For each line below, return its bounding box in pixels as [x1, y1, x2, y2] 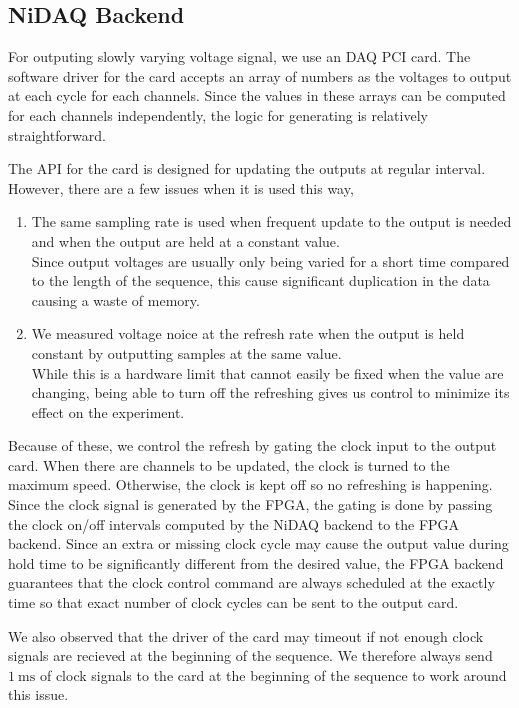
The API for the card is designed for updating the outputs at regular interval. [8, 158, 486, 179]
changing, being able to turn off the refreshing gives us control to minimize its [31, 382, 510, 403]
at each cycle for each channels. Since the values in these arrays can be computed [8, 85, 506, 106]
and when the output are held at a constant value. [31, 230, 340, 251]
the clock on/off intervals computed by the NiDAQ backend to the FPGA [8, 513, 460, 534]
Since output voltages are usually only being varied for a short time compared [31, 250, 510, 271]
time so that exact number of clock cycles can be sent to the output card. [8, 592, 459, 613]
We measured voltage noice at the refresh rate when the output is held [31, 323, 465, 344]
